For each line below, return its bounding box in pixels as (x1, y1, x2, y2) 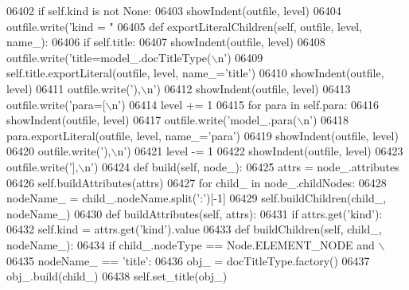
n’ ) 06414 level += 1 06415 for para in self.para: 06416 (111, 96, 380, 112)
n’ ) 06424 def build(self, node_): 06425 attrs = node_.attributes (84, 158, 399, 174)
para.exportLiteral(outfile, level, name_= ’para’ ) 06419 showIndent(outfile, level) (6, 127, 399, 143)
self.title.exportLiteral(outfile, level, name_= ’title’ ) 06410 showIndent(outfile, (6, 65, 384, 81)
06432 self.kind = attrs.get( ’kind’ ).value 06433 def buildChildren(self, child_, (6, 221, 382, 237)
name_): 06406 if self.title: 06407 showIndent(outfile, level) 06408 (6, 33, 325, 50)
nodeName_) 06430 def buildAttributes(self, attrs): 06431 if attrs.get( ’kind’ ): (6, 205, 383, 221)
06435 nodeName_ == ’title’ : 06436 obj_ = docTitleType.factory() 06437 (6, 252, 370, 268)
